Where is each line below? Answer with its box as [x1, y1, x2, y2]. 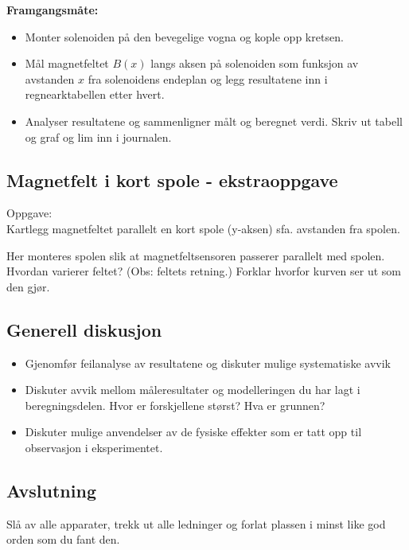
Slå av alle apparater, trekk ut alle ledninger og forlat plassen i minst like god [6, 515, 386, 532]
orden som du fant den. [6, 531, 120, 548]
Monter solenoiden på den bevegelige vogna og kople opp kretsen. [25, 28, 344, 45]
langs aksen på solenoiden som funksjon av [150, 55, 359, 72]
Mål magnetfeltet [25, 55, 109, 72]
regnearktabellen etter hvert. [25, 86, 165, 103]
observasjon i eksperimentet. [25, 439, 163, 455]
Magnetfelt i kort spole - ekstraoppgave [6, 167, 338, 192]
